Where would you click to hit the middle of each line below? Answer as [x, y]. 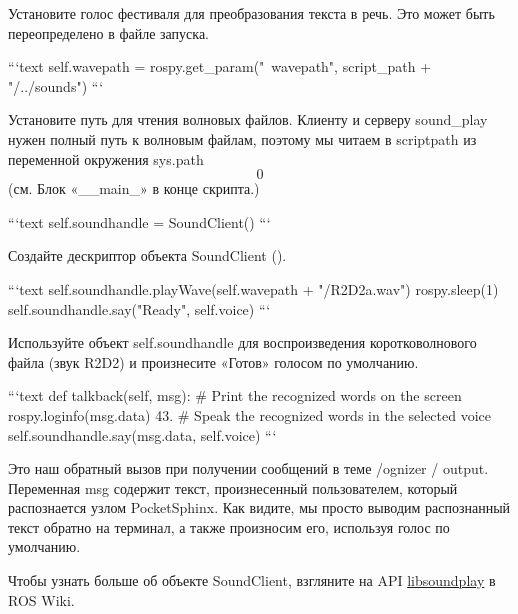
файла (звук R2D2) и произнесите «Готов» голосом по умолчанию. [213, 361]
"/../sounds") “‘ [56, 85]
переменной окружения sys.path [106, 158]
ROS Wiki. [41, 599]
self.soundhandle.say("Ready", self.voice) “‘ [139, 308]
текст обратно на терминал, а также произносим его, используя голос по [229, 526]
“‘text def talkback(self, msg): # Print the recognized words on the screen [235, 395]
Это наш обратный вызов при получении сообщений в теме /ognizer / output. [248, 468]
